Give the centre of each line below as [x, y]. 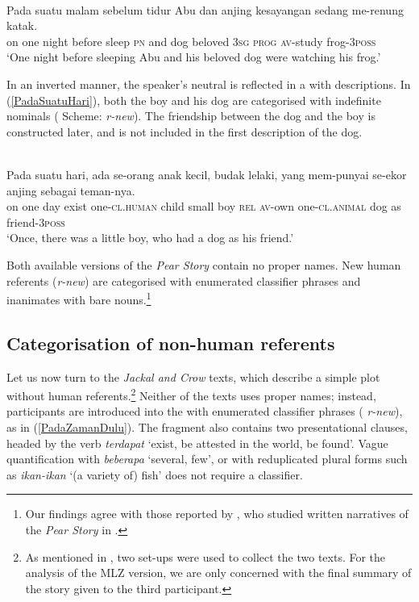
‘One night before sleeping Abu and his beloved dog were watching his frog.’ [194, 57]
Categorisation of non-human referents [171, 343]
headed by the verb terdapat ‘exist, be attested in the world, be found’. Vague [197, 443]
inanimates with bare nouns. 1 [79, 298]
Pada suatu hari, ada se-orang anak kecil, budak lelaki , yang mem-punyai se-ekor [207, 174]
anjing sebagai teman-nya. [71, 190]
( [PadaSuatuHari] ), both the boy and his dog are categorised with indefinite [194, 100]
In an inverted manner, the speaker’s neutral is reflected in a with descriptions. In [209, 84]
